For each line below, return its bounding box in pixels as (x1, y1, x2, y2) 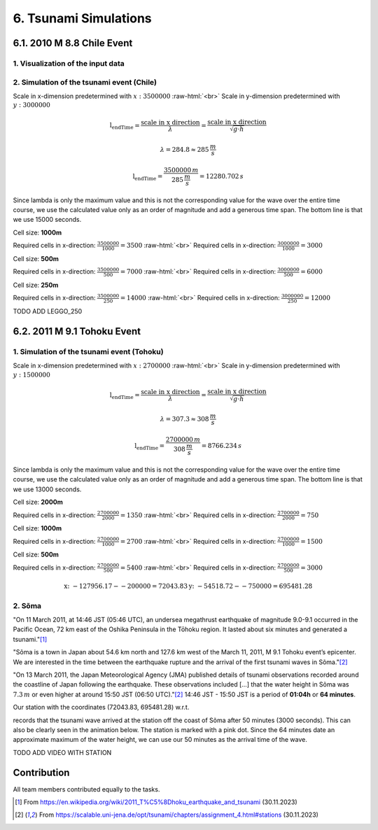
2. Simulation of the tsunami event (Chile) (13, 77, 157, 87)
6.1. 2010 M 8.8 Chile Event (13, 37, 133, 49)
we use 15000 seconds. (13, 216, 82, 224)
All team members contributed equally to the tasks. (13, 785, 160, 794)
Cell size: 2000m (13, 498, 63, 507)
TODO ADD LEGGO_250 (13, 307, 83, 316)
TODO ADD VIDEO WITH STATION (13, 748, 112, 757)
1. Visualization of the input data (13, 58, 125, 68)
